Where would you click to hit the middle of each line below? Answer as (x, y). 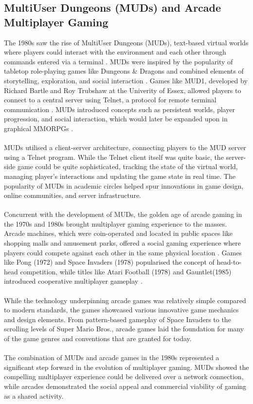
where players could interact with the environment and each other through (115, 52)
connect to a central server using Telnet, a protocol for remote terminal (110, 100)
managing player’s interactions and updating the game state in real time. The (120, 176)
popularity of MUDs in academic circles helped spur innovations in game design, (124, 185)
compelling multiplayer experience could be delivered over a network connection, (124, 376)
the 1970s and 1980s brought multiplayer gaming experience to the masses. (116, 223)
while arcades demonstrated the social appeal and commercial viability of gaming (125, 386)
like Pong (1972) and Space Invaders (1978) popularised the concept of (109, 262)
